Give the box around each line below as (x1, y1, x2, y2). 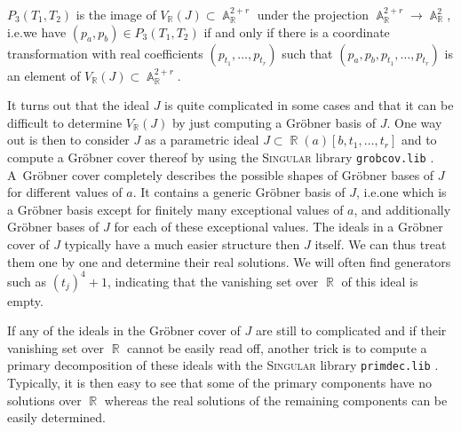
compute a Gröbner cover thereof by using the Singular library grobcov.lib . (7, 147, 434, 166)
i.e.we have (7, 22, 67, 41)
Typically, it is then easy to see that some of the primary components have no (7, 373, 432, 392)
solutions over (7, 390, 82, 409)
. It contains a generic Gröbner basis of (132, 183, 346, 201)
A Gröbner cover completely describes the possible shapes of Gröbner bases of (7, 165, 434, 184)
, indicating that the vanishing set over (107, 271, 319, 290)
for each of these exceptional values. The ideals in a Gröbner (114, 217, 443, 236)
